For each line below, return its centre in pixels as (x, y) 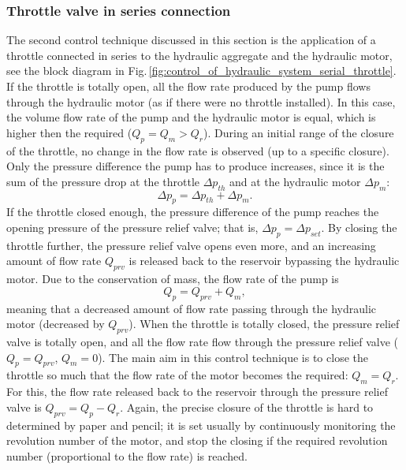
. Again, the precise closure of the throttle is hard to (247, 407)
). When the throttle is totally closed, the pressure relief (264, 324)
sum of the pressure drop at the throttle (103, 181)
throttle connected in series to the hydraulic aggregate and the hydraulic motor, (199, 55)
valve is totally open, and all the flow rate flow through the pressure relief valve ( (203, 341)
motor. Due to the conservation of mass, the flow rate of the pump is (173, 279)
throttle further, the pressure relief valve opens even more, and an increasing (191, 245)
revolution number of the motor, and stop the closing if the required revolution (197, 440)
